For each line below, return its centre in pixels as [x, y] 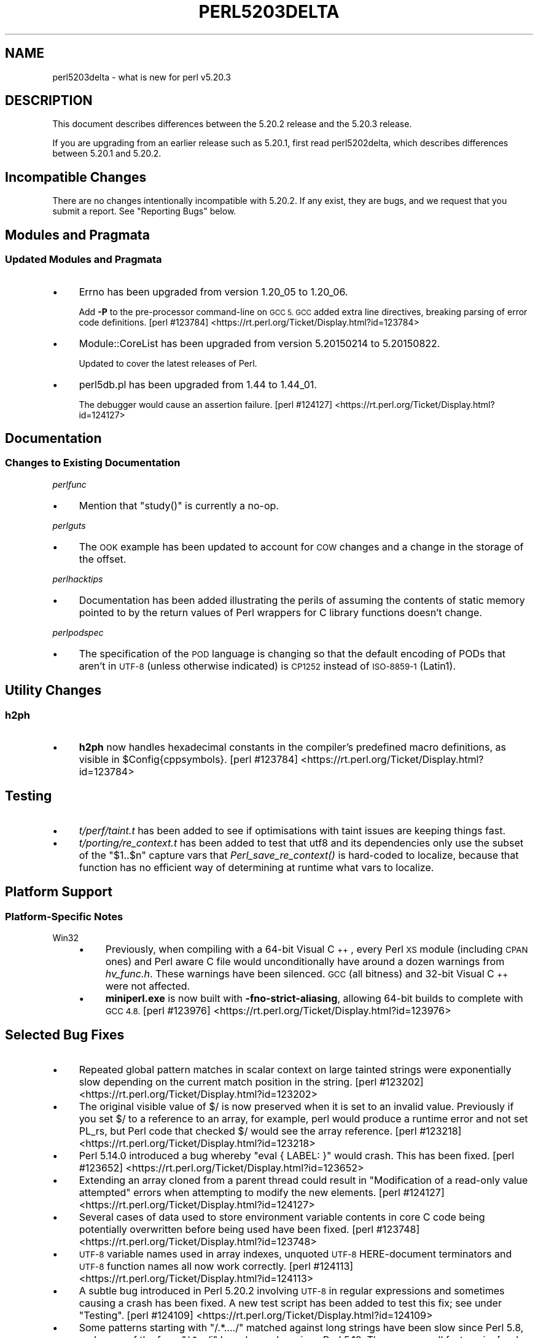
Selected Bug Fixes [65, 1035]
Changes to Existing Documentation [93, 463]
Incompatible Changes [76, 177]
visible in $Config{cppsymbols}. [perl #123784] [189, 759]
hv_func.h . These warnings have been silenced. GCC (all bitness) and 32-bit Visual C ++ [306, 974]
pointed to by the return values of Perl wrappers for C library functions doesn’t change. [280, 612]
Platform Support [59, 892]
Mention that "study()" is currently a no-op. [179, 505]
